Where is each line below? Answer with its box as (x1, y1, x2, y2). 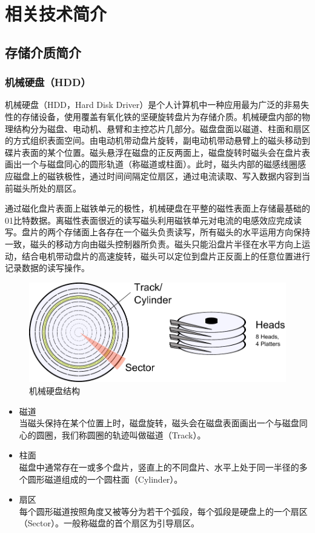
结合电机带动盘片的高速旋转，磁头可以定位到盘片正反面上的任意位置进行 (21, 249, 310, 262)
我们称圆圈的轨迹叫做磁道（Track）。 (61, 428, 206, 441)
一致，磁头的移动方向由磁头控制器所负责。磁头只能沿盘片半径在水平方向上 (5, 237, 302, 250)
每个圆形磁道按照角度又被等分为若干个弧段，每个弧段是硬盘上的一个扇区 (19, 505, 308, 517)
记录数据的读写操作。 (5, 261, 90, 274)
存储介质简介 (5, 42, 81, 61)
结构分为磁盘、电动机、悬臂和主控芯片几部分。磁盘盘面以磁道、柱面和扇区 (13, 122, 310, 135)
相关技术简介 (5, 1, 107, 26)
